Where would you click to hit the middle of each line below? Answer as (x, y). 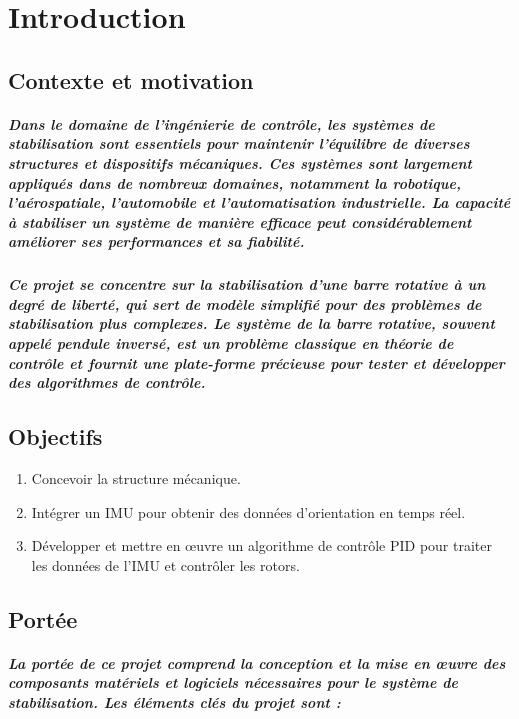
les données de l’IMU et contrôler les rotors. (165, 564)
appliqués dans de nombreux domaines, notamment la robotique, (234, 182)
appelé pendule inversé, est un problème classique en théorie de (231, 343)
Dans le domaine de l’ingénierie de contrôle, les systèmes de (221, 123)
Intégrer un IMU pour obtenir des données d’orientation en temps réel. (248, 511)
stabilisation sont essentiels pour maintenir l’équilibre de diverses (239, 143)
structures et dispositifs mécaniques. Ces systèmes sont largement (240, 162)
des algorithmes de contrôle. (107, 382)
